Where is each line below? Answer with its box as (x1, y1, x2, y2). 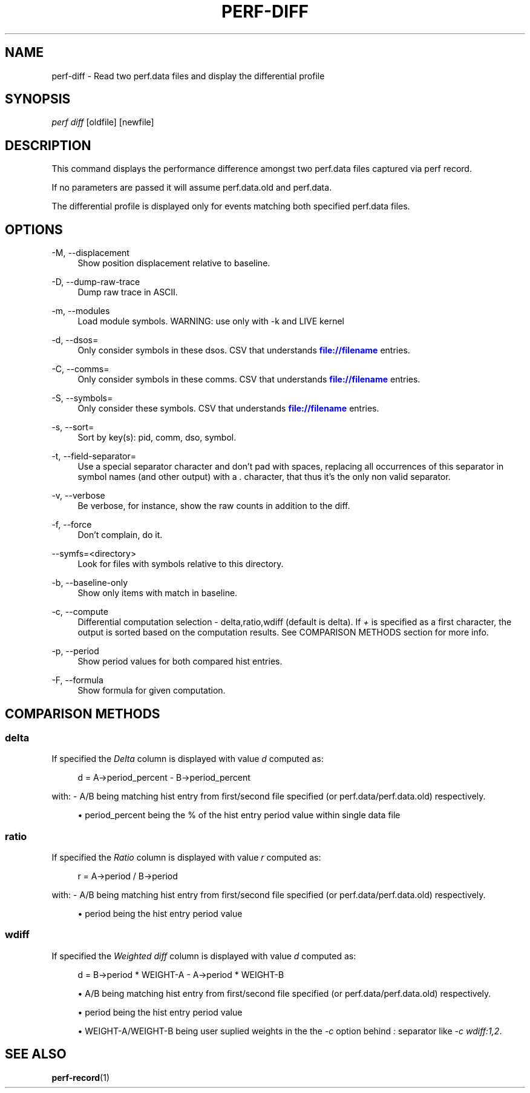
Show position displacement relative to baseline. (77, 258, 270, 269)
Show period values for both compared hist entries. (77, 656, 283, 667)
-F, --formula (51, 675, 103, 686)
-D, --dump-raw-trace (51, 277, 140, 287)
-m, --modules (51, 306, 110, 317)
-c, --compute (51, 606, 108, 617)
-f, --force (51, 519, 92, 530)
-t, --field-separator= (51, 451, 137, 462)
